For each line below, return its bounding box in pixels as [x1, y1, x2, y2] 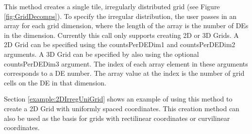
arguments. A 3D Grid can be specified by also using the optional [4, 49, 199, 59]
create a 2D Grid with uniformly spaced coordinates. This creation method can [4, 103, 239, 113]
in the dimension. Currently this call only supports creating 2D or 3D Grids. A [4, 30, 239, 40]
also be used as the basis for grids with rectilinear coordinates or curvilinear [4, 113, 230, 123]
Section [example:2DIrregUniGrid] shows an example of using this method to [4, 94, 233, 104]
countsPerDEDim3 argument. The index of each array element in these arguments [4, 58, 248, 68]
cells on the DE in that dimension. [4, 77, 106, 87]
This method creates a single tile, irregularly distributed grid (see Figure [4, 1, 220, 11]
